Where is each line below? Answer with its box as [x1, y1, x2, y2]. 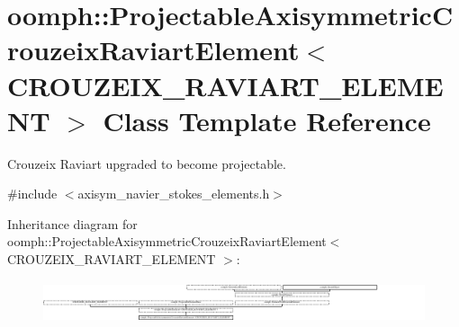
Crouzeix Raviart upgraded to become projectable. [7, 154, 286, 172]
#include [7, 184, 58, 203]
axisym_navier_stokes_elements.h [77, 184, 270, 203]
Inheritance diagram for [7, 214, 138, 233]
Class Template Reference [103, 102, 431, 138]
